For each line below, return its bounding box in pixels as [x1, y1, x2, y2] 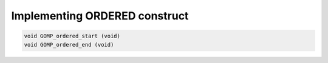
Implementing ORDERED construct [11, 9, 189, 22]
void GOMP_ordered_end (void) [24, 41, 114, 48]
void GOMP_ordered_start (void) [24, 33, 121, 39]
